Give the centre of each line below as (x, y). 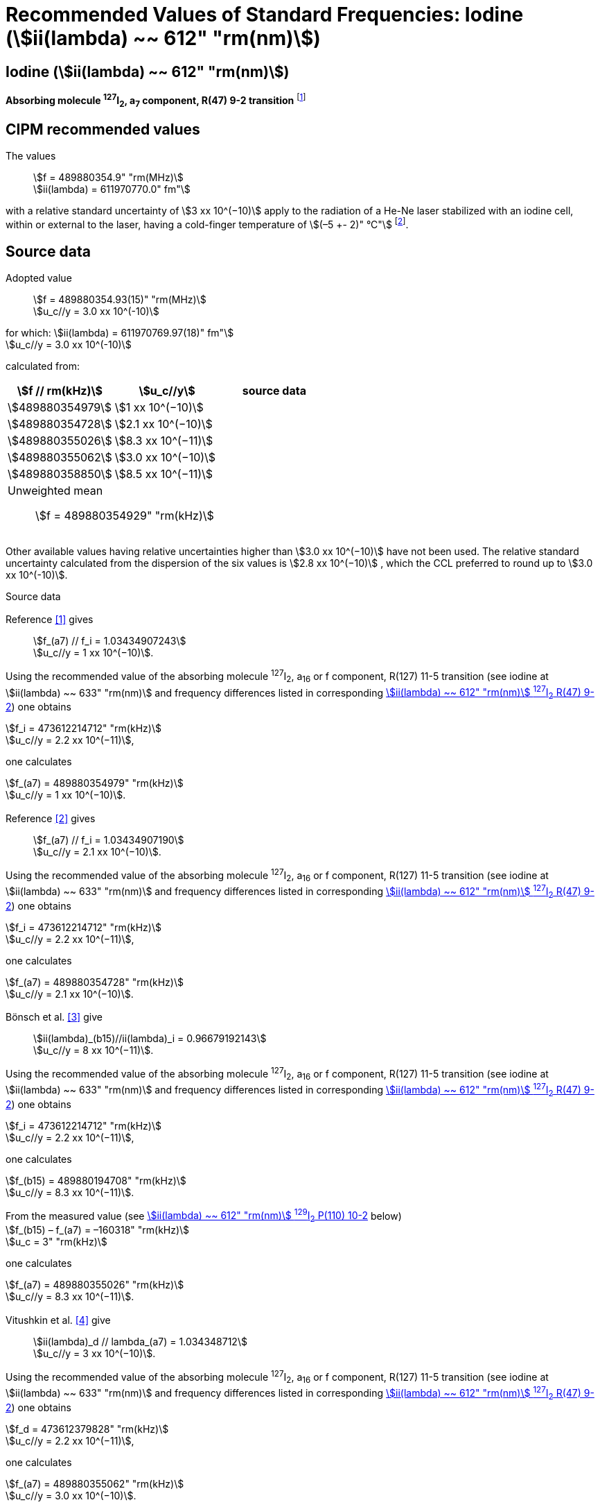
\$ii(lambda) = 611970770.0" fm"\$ (112, 189)
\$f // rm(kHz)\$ (60, 390)
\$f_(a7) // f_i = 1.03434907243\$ (110, 641)
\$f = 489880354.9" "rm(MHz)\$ (108, 178)
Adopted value (39, 278)
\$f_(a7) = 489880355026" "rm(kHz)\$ (95, 1285)
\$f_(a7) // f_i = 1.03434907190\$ (109, 840)
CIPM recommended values (103, 130)
